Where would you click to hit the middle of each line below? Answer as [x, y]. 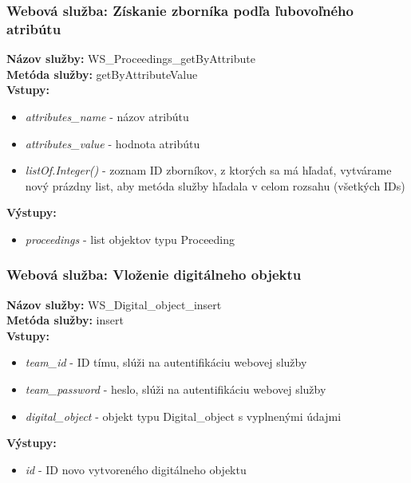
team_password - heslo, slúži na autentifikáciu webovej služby [176, 389]
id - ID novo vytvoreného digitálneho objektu [136, 469]
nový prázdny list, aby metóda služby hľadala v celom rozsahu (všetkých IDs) [215, 185]
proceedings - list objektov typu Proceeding [130, 239]
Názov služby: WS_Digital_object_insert [114, 304]
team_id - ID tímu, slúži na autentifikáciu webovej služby [166, 362]
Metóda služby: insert [65, 320]
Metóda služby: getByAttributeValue [102, 74]
